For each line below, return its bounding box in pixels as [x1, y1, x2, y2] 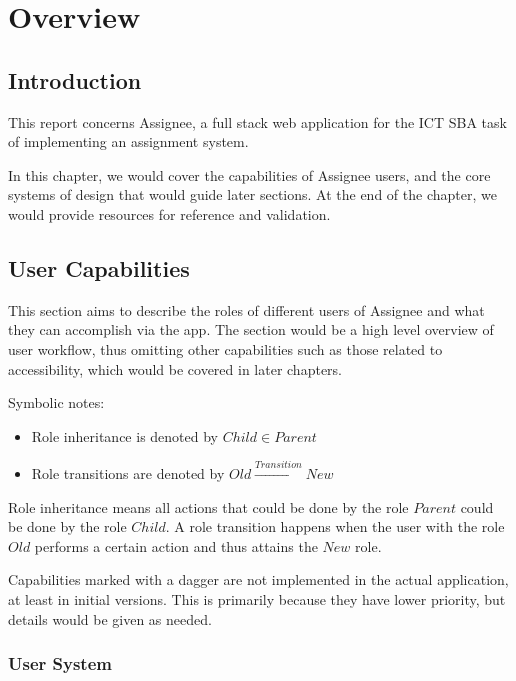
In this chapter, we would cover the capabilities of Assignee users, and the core [8, 164, 491, 185]
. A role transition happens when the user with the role [165, 516, 505, 537]
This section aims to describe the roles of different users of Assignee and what [8, 299, 485, 320]
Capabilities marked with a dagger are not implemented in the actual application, [8, 569, 509, 590]
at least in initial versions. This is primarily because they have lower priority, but [8, 589, 506, 610]
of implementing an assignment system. [8, 131, 249, 152]
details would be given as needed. [8, 608, 212, 629]
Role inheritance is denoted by [31, 425, 218, 446]
